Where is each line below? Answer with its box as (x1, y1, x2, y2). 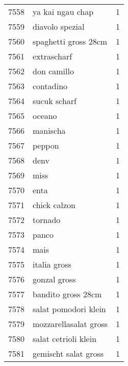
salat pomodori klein (33, 303, 106, 315)
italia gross (33, 258, 71, 270)
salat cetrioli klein (33, 333, 97, 344)
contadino (33, 80, 68, 92)
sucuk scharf (33, 95, 77, 107)
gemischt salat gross (33, 348, 104, 359)
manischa (33, 125, 66, 136)
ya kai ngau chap (33, 6, 94, 17)
